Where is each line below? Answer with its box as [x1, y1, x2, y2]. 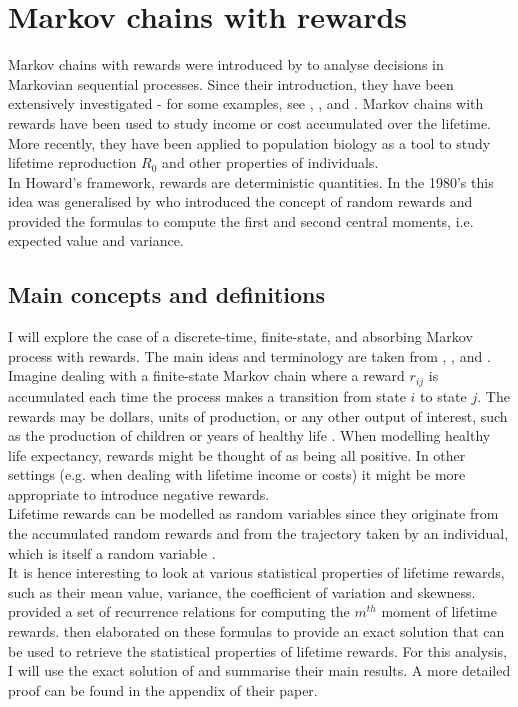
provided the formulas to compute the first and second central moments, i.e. [8, 210, 474, 231]
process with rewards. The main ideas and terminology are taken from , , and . [8, 345, 491, 366]
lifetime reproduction [8, 152, 137, 173]
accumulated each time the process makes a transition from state [8, 385, 406, 406]
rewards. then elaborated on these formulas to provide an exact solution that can [8, 621, 505, 642]
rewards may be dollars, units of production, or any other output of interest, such [8, 405, 508, 426]
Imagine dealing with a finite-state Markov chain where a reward [8, 365, 405, 386]
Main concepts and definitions [8, 279, 325, 310]
